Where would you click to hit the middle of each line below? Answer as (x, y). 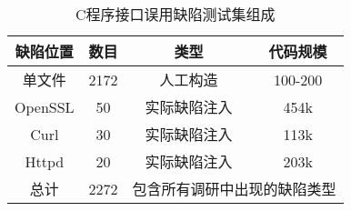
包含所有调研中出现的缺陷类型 (234, 189)
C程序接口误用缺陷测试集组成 (175, 14)
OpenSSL (45, 106)
